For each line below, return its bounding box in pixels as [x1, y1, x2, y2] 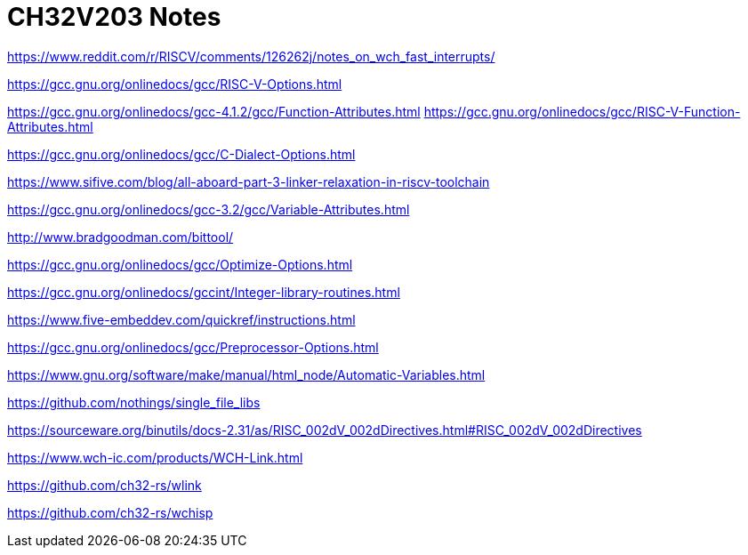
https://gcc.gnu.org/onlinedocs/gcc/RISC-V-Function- [423, 103, 741, 119]
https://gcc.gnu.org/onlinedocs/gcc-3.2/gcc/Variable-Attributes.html [7, 201, 410, 217]
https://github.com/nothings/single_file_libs [7, 394, 261, 410]
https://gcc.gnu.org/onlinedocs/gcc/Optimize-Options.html [7, 256, 353, 272]
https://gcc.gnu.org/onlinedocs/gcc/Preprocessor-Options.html [7, 339, 379, 355]
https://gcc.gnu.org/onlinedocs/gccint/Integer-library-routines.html [7, 284, 400, 300]
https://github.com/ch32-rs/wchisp [7, 504, 213, 520]
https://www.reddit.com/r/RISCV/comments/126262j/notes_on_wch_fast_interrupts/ [7, 48, 495, 64]
